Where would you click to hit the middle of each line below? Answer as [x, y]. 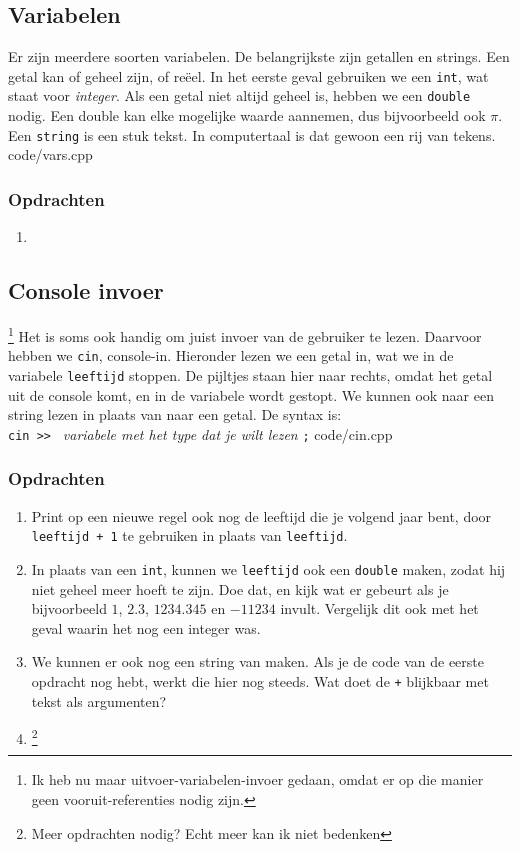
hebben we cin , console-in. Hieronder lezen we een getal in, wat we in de [231, 355]
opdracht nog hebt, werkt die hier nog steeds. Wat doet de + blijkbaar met [260, 680]
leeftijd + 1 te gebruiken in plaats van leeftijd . [189, 535]
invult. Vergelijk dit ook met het [379, 608]
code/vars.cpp [50, 154]
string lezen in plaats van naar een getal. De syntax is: [175, 414]
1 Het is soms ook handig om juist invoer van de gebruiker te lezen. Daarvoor [245, 334]
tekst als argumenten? [99, 700]
